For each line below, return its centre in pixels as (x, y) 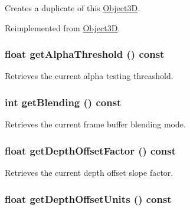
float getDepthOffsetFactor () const (91, 150)
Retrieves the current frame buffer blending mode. (95, 124)
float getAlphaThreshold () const (85, 54)
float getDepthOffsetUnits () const (88, 198)
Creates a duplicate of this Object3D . (73, 8)
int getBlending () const (63, 102)
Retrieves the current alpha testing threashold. (89, 76)
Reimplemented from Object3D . (63, 27)
